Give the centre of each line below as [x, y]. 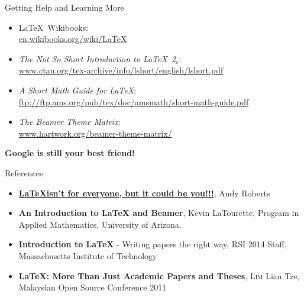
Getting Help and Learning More [64, 7]
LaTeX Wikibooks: [54, 27]
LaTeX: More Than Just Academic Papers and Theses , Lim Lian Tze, [159, 275]
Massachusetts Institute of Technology [88, 255]
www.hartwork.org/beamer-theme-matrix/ [95, 133]
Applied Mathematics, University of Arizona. [100, 224]
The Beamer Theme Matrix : [69, 122]
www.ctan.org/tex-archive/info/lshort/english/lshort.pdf [121, 70]
